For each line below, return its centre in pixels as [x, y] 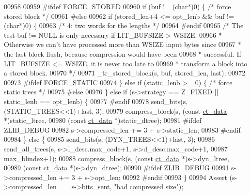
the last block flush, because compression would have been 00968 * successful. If [123, 53]
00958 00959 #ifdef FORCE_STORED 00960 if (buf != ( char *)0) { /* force [118, 6]
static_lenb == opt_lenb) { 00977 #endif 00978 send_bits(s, [96, 101]
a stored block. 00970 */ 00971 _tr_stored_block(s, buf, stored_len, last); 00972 [125, 73]
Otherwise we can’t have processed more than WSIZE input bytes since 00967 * [123, 44]
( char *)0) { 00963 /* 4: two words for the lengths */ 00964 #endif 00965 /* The [124, 25]
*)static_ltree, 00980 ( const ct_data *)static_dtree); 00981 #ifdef [103, 120]
